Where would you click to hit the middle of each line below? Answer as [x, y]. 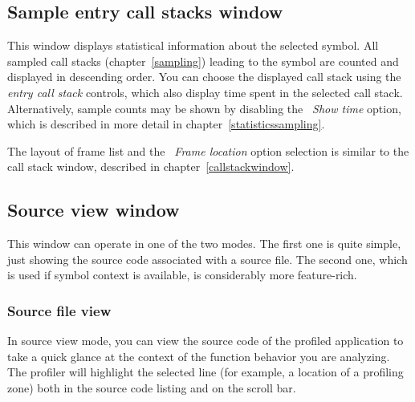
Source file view [59, 310]
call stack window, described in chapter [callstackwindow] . [151, 166]
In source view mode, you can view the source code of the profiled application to [205, 341]
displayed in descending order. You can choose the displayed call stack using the [204, 77]
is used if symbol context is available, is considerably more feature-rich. [182, 275]
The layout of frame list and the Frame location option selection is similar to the [208, 150]
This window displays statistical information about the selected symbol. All [193, 45]
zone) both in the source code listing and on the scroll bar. [152, 387]
